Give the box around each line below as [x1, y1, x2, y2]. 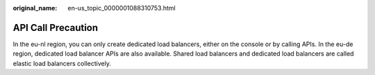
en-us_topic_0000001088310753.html [67, 4, 176, 12]
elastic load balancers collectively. [12, 59, 111, 67]
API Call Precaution [12, 21, 99, 34]
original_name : [12, 4, 58, 12]
